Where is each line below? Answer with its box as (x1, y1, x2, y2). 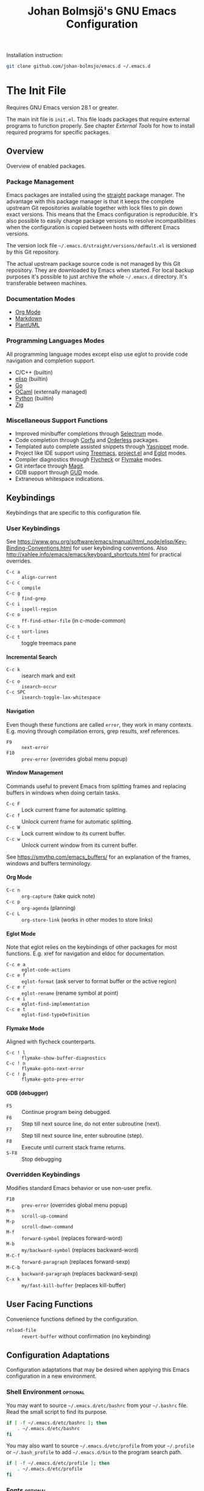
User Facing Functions (6, 1299, 93, 1310)
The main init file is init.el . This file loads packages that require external (6, 116, 190, 123)
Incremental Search (6, 653, 57, 660)
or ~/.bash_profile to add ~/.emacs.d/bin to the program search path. (6, 1448, 182, 1456)
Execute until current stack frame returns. (21, 1143, 126, 1150)
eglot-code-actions (21, 967, 71, 974)
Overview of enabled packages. (6, 162, 86, 170)
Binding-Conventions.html (6, 544, 72, 552)
